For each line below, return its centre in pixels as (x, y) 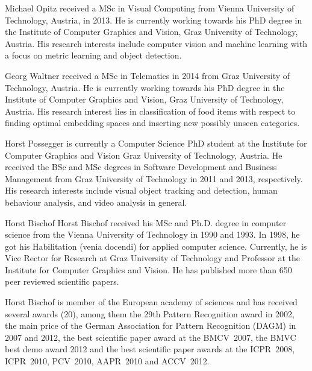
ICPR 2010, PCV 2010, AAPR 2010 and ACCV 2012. (107, 361)
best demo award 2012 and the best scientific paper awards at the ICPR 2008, (150, 349)
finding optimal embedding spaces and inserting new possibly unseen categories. (152, 123)
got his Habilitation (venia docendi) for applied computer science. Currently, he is (156, 246)
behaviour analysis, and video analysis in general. (96, 202)
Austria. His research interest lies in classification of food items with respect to (150, 111)
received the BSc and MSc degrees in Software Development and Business (141, 167)
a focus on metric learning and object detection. (93, 55)
